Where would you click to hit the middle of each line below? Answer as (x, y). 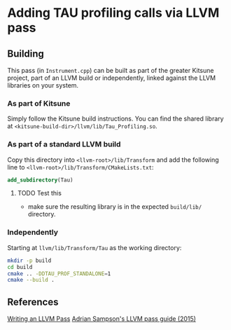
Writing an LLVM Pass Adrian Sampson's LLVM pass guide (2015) (101, 319)
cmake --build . (31, 280)
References (33, 302)
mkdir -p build (29, 261)
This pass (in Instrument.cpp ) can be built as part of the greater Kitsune (111, 70)
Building (26, 54)
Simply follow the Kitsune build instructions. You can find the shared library (115, 119)
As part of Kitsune (39, 103)
